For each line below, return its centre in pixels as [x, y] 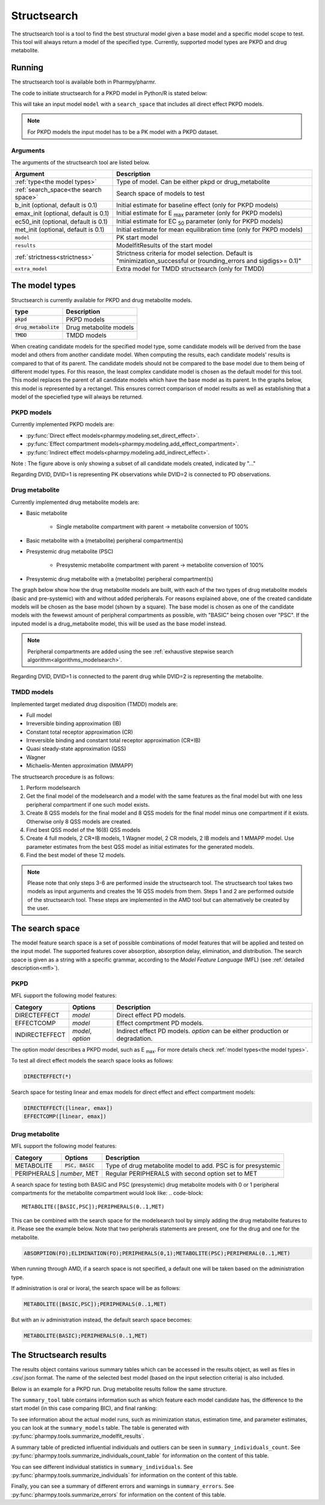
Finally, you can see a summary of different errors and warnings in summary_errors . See [122, 1486]
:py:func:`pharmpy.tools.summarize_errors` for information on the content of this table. [119, 1494]
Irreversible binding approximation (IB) [74, 724]
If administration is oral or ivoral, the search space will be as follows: [96, 1288]
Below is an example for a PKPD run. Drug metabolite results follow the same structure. [119, 1389]
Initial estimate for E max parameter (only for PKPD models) [200, 214]
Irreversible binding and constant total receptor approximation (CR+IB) [113, 740]
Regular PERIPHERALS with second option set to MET [181, 1173]
